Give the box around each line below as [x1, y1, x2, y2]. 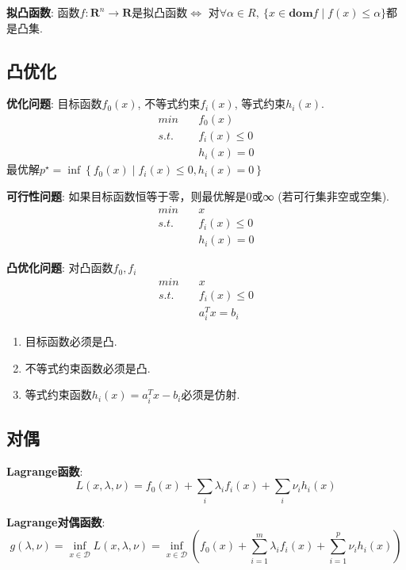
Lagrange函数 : [6, 462, 83, 479]
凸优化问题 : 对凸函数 [6, 259, 113, 276]
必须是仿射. [181, 386, 240, 403]
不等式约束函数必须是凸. [25, 359, 151, 376]
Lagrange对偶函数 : [6, 513, 105, 530]
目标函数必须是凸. [25, 333, 117, 350]
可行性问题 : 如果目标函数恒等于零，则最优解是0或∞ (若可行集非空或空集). [6, 187, 389, 204]
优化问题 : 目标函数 [6, 95, 102, 112]
